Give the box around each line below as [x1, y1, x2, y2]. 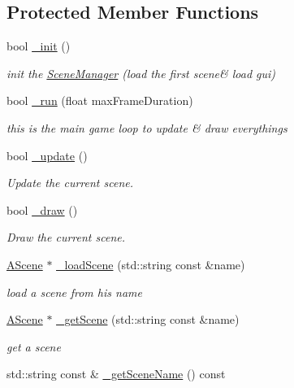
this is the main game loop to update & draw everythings [6, 119, 288, 136]
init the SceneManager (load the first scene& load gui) [6, 64, 276, 81]
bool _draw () [6, 201, 78, 218]
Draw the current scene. [6, 229, 126, 246]
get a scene [6, 338, 61, 355]
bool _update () [6, 146, 88, 163]
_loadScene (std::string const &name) [56, 255, 245, 272]
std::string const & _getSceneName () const [6, 365, 226, 382]
